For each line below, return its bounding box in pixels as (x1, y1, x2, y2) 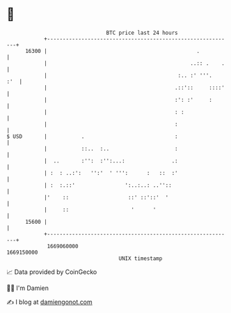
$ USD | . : (6, 132, 178, 140)
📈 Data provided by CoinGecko (6, 268, 97, 276)
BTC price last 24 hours (106, 29, 178, 36)
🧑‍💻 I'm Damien (6, 284, 49, 292)
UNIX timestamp (118, 254, 163, 262)
